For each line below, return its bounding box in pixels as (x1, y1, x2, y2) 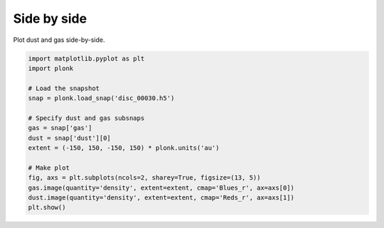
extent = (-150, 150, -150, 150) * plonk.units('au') (28, 144, 220, 152)
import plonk (28, 64, 74, 72)
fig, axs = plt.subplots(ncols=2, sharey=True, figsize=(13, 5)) (28, 174, 261, 182)
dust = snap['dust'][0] (28, 134, 112, 142)
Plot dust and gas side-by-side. (13, 36, 105, 44)
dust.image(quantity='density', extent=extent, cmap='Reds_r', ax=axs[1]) (28, 194, 295, 202)
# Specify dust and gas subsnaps (28, 114, 145, 122)
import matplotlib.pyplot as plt (28, 54, 145, 63)
